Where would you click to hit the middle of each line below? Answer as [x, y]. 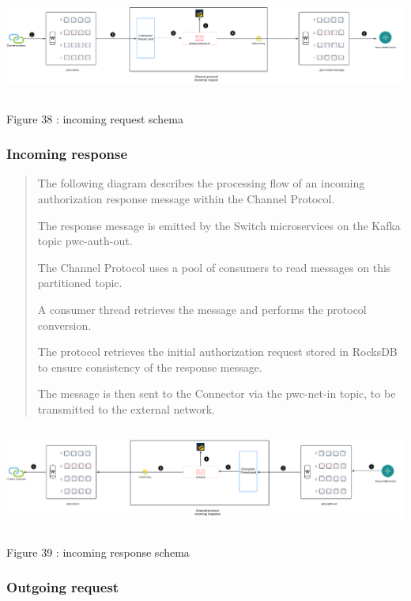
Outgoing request [63, 587]
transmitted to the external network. [126, 408]
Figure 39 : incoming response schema [98, 552]
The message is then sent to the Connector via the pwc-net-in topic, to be [217, 393]
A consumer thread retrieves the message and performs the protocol [202, 309]
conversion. [64, 325]
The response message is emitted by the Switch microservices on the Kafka [219, 225]
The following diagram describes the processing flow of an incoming [201, 183]
